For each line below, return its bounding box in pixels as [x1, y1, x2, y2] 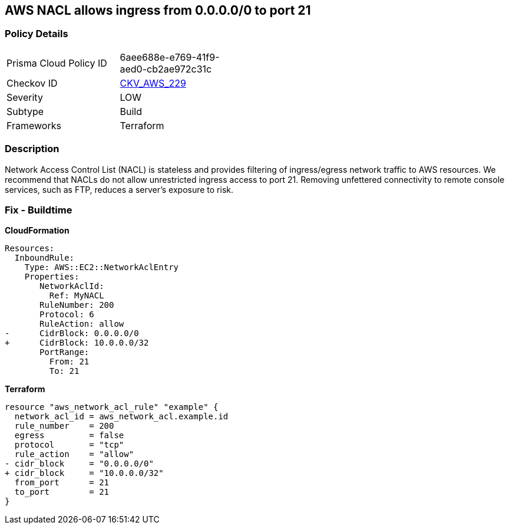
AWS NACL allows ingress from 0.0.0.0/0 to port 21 [5, 3, 311, 18]
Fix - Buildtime [5, 203, 72, 216]
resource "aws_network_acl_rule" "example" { [5, 402, 219, 412]
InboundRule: [14, 253, 75, 263]
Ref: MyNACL [49, 291, 104, 301]
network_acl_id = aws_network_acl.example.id [14, 412, 229, 422]
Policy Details [5, 28, 68, 40]
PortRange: [39, 347, 90, 357]
